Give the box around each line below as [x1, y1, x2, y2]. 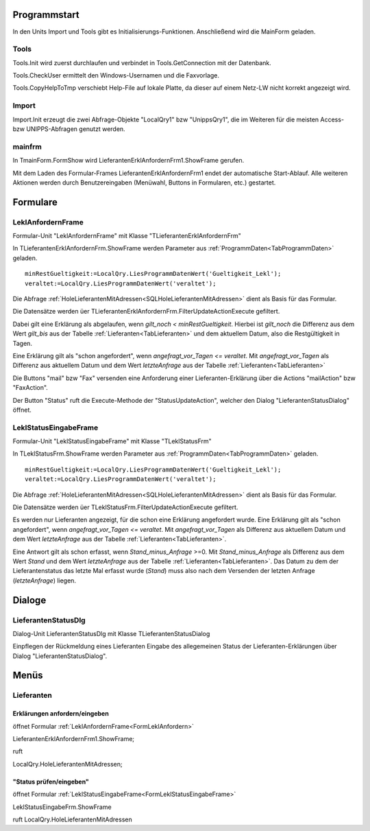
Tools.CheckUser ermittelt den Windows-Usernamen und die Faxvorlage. [12, 71, 219, 80]
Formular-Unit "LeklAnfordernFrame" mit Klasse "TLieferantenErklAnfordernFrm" [12, 232, 241, 240]
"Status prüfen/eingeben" [12, 777, 89, 786]
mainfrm [12, 141, 42, 151]
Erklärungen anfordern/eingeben [12, 710, 109, 718]
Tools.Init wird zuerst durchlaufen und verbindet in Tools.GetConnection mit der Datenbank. [12, 58, 271, 67]
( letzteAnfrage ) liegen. [12, 576, 77, 585]
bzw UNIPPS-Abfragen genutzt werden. [12, 124, 126, 133]
